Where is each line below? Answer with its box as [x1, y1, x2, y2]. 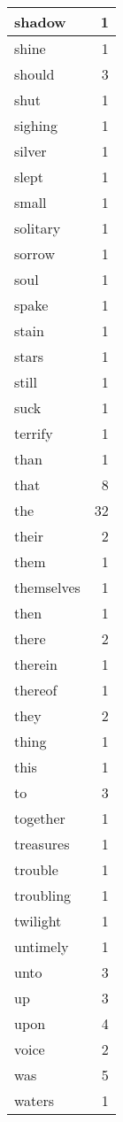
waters [14, 1090, 55, 1110]
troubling [14, 885, 72, 905]
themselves [14, 577, 81, 597]
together [14, 808, 65, 828]
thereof [14, 680, 58, 700]
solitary [14, 218, 61, 238]
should [14, 64, 55, 84]
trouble [14, 859, 58, 880]
